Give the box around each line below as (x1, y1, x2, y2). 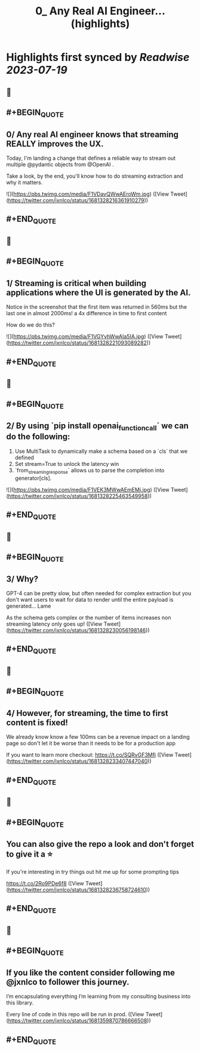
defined (14, 453, 35, 461)
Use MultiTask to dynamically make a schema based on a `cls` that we (14, 447, 188, 455)
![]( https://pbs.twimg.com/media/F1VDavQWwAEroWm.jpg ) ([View (6, 190, 169, 197)
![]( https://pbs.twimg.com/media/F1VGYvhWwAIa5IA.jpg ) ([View (6, 333, 164, 340)
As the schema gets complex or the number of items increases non (6, 614, 171, 622)
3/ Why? (6, 574, 39, 584)
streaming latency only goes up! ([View (6, 620, 103, 627)
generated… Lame (6, 602, 51, 610)
